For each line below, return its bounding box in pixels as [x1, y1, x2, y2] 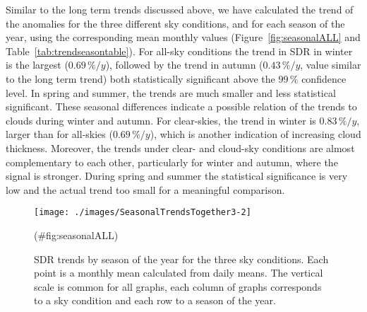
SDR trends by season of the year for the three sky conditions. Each [34, 251, 329, 266]
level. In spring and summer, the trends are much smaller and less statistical [6, 85, 336, 100]
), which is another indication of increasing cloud [150, 127, 361, 141]
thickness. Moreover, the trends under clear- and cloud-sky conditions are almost [6, 140, 355, 155]
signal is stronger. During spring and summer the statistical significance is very [6, 168, 348, 183]
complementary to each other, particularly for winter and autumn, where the [6, 154, 338, 169]
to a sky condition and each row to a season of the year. [34, 293, 276, 308]
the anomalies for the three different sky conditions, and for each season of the [6, 16, 345, 30]
